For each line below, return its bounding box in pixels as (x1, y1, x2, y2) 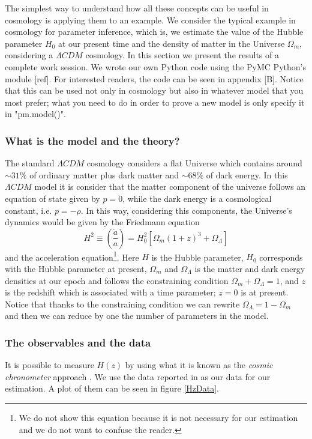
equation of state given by (5, 192, 100, 204)
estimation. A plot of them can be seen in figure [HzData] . (5, 382, 220, 395)
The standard (5, 157, 55, 169)
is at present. (241, 286, 289, 298)
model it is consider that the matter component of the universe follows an (34, 180, 306, 193)
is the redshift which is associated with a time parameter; (5, 286, 216, 298)
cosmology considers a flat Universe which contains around (86, 157, 302, 169)
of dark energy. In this (206, 168, 288, 181)
